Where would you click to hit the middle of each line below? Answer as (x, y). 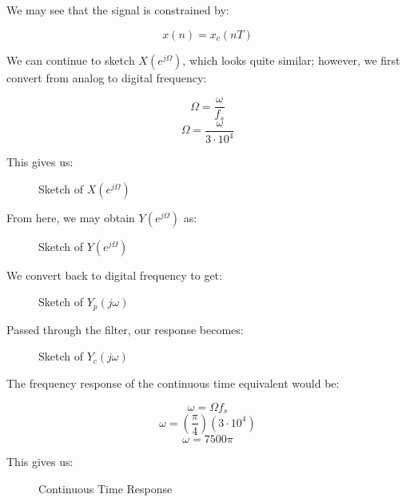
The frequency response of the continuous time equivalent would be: (173, 382)
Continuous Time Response (105, 488)
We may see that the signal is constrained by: (118, 10)
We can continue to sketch (71, 60)
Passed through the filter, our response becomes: (125, 329)
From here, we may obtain (71, 217)
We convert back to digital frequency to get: (114, 275)
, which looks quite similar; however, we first (291, 60)
